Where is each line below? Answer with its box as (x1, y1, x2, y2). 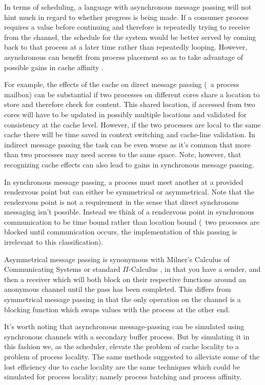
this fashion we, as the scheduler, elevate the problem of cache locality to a (4, 341, 239, 352)
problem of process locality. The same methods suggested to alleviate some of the (4, 351, 259, 361)
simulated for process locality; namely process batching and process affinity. (4, 371, 242, 382)
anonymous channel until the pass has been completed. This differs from (4, 284, 231, 294)
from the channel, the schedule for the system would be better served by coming (4, 31, 256, 42)
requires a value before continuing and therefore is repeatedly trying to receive (4, 22, 250, 32)
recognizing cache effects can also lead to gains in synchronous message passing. (4, 159, 254, 169)
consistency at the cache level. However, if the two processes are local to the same (4, 119, 261, 130)
